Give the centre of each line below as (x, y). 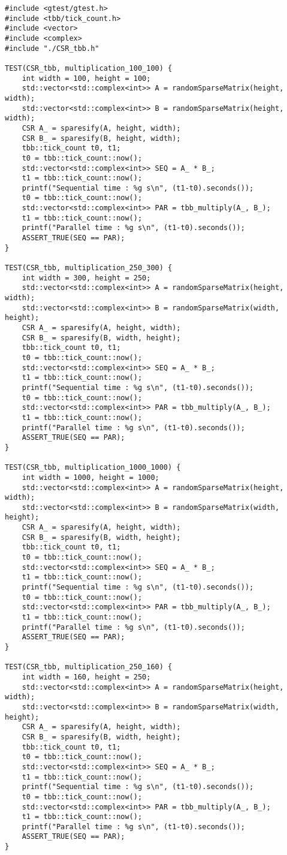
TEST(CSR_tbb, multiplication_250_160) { (89, 667)
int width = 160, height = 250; (86, 677)
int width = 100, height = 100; (86, 78)
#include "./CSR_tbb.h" (52, 48)
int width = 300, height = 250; (86, 278)
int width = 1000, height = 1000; (90, 477)
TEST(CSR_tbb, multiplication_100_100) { (89, 68)
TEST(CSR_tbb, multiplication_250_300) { (89, 268)
